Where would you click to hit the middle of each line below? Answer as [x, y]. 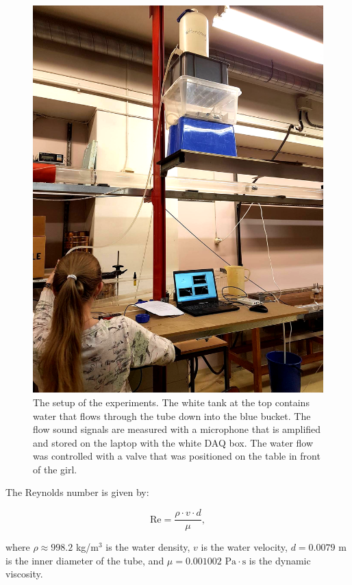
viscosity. [24, 574]
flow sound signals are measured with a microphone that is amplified [177, 429]
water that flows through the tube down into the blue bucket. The [172, 415]
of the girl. [55, 469]
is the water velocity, [244, 547]
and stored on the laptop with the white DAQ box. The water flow [173, 442]
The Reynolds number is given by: [77, 492]
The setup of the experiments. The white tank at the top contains [171, 402]
